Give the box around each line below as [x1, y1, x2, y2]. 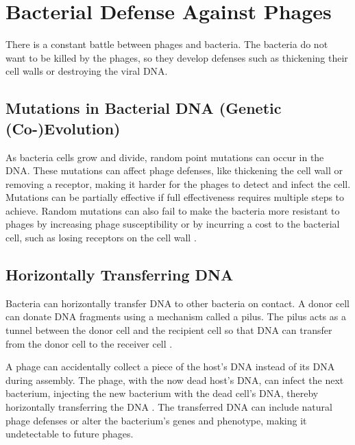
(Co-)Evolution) [5, 117, 121, 139]
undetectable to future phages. [5, 426, 134, 441]
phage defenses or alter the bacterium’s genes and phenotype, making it [5, 413, 307, 427]
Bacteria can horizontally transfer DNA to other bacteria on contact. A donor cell [5, 296, 350, 310]
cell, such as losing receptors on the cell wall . [5, 230, 197, 245]
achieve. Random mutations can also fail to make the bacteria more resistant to [5, 203, 340, 217]
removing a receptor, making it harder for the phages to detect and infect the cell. [5, 176, 351, 191]
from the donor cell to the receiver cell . [5, 336, 173, 350]
